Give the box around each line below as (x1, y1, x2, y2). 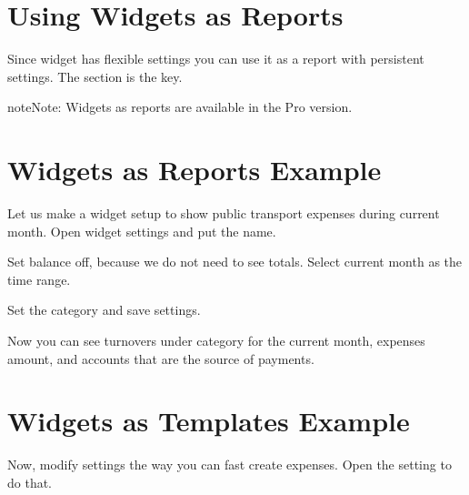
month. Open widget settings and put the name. (7, 221, 276, 240)
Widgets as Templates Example (7, 402, 410, 439)
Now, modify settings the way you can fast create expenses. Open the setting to (7, 455, 452, 474)
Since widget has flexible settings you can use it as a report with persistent (7, 49, 424, 68)
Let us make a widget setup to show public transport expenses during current (7, 204, 440, 223)
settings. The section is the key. (7, 66, 183, 86)
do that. (7, 472, 53, 491)
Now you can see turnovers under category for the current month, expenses (7, 331, 425, 349)
